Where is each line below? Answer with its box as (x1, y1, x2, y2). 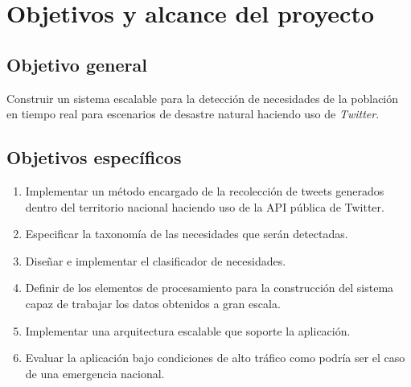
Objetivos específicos (6, 145, 182, 170)
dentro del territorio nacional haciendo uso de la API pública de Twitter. (25, 198, 384, 215)
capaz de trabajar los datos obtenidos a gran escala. (25, 294, 281, 311)
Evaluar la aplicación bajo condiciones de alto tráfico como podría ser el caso (25, 349, 405, 366)
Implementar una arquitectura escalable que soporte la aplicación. (25, 322, 351, 339)
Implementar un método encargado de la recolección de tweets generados (25, 182, 384, 199)
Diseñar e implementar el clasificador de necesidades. (25, 252, 286, 269)
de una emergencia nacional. (25, 364, 165, 381)
